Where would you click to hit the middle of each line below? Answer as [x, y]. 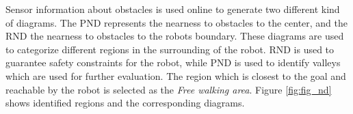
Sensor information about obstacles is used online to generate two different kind [173, 9]
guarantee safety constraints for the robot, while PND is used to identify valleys [173, 62]
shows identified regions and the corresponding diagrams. [125, 103]
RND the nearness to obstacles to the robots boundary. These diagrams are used [175, 36]
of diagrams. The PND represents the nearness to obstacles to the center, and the [177, 22]
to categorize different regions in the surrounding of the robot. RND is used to [170, 49]
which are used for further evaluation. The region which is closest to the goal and [176, 75]
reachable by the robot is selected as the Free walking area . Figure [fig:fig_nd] [169, 89]
